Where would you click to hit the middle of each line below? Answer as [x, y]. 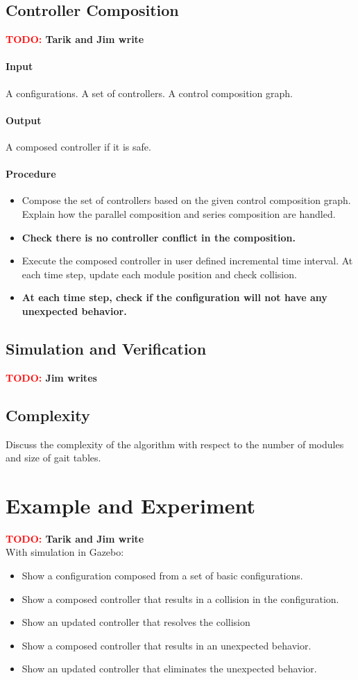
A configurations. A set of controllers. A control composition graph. [149, 93]
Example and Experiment [131, 505]
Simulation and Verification [106, 348]
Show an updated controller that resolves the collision [136, 622]
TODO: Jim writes [51, 377]
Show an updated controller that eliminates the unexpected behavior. [169, 669]
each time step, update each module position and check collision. [159, 274]
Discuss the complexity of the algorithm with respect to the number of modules [175, 444]
